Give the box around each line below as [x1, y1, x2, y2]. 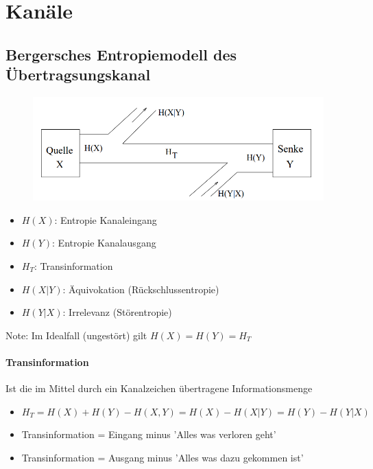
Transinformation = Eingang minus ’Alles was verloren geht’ [21, 427, 276, 442]
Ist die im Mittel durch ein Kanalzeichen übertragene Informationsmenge [5, 381, 313, 396]
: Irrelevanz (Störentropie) [62, 305, 172, 319]
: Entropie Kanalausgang [52, 236, 156, 250]
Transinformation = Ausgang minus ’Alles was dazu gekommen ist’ [21, 450, 304, 464]
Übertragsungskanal [5, 64, 151, 85]
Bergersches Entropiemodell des [5, 43, 237, 65]
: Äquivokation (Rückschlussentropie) [62, 282, 219, 296]
